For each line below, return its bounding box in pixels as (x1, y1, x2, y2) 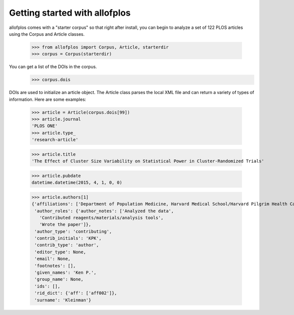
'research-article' (31, 137, 78, 143)
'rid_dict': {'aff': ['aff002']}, (34, 291, 117, 296)
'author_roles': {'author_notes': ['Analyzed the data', (34, 208, 174, 214)
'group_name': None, (34, 277, 84, 282)
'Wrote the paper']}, (39, 222, 92, 227)
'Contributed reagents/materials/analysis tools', (39, 215, 164, 220)
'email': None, (34, 256, 71, 262)
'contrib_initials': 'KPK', (34, 236, 102, 241)
